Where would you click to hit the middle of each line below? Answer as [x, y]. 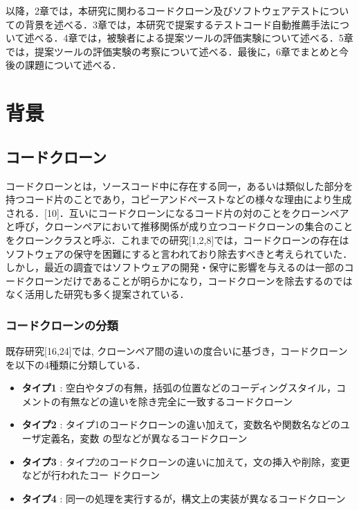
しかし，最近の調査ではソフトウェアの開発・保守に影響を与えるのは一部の [175, 267]
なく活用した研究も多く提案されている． [98, 294]
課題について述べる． [73, 65]
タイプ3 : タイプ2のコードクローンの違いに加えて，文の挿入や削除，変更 [186, 461]
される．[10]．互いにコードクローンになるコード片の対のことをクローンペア [177, 212]
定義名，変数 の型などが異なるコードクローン [144, 438]
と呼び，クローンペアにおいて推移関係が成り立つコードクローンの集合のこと [179, 226]
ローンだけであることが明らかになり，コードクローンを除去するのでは [193, 280]
